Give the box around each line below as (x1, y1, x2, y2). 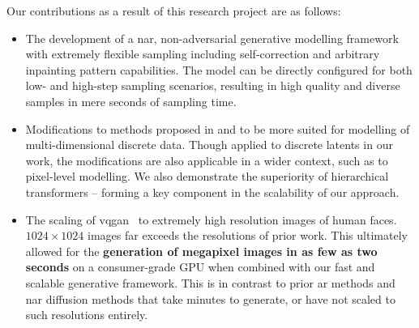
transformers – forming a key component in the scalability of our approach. (25, 183, 400, 200)
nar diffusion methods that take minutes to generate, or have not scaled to (25, 290, 395, 307)
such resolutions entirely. (25, 306, 148, 323)
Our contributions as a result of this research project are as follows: (6, 2, 341, 19)
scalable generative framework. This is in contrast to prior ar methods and (25, 274, 395, 291)
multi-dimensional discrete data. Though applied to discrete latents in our (25, 136, 393, 153)
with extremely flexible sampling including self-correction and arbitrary (25, 45, 380, 62)
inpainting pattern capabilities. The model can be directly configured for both (25, 61, 413, 78)
